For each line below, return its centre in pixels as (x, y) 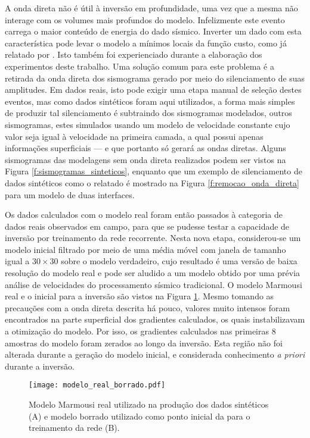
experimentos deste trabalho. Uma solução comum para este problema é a (139, 66)
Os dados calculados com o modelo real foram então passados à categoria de (144, 215)
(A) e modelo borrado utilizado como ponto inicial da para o (139, 416)
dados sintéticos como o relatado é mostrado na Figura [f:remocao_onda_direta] (152, 182)
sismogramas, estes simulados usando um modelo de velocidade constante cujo (148, 124)
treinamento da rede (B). (74, 428)
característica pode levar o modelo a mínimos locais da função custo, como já (146, 43)
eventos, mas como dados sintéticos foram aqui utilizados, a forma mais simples (150, 101)
